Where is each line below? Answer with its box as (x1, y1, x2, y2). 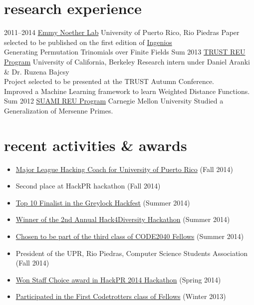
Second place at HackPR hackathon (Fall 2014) (15, 180, 161, 191)
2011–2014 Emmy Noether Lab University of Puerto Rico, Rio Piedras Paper (4, 27, 240, 37)
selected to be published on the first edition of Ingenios (4, 36, 172, 47)
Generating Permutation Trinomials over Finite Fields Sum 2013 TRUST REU (4, 46, 246, 57)
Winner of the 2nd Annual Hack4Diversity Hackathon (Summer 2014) (15, 214, 230, 224)
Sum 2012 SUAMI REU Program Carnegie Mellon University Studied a (4, 95, 224, 106)
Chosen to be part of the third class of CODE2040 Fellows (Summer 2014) (15, 230, 244, 241)
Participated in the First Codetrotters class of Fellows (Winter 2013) (15, 291, 226, 301)
